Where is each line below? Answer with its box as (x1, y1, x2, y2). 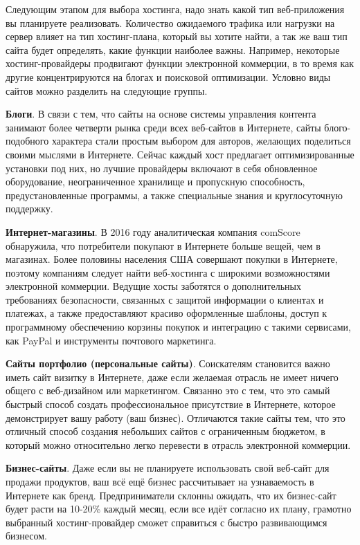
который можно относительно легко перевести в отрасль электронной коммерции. (6, 437, 351, 452)
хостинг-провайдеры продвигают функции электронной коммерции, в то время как (6, 56, 354, 71)
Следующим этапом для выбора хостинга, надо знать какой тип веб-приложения (6, 2, 345, 16)
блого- (324, 120, 351, 134)
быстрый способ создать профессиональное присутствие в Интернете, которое (6, 397, 336, 412)
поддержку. (6, 201, 53, 216)
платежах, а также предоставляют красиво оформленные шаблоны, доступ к (6, 306, 327, 320)
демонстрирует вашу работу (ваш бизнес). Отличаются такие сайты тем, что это (6, 410, 345, 425)
